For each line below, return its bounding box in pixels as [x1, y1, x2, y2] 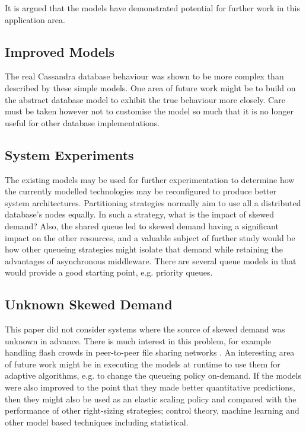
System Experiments [5, 145, 134, 164]
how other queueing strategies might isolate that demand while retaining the [5, 243, 283, 255]
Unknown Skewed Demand [5, 295, 173, 313]
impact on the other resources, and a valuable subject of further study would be [5, 231, 295, 244]
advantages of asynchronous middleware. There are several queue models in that [5, 254, 297, 267]
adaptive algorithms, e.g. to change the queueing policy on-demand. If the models [5, 369, 301, 382]
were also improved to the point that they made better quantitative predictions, [5, 381, 295, 393]
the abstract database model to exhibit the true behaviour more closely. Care [5, 93, 285, 105]
